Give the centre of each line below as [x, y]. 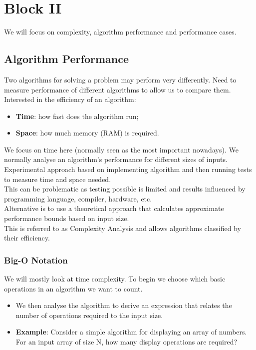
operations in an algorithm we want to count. [73, 288]
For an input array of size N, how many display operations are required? [127, 342]
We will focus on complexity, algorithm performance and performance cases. [120, 32]
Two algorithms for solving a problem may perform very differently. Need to [120, 79]
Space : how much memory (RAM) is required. [87, 133]
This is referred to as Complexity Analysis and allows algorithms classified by [123, 228]
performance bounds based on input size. [67, 218]
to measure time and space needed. [58, 179]
